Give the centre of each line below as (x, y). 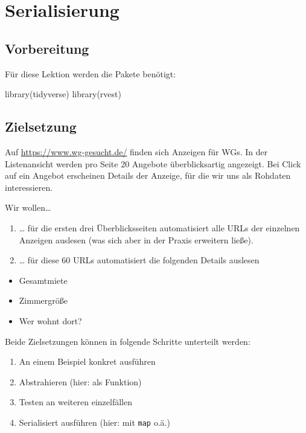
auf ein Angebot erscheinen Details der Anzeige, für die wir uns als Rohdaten (148, 175)
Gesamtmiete (43, 280)
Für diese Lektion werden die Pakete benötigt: (91, 73)
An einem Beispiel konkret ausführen (87, 361)
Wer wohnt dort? (50, 320)
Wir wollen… (28, 207)
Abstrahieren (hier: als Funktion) (80, 381)
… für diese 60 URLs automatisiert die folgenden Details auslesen (139, 260)
